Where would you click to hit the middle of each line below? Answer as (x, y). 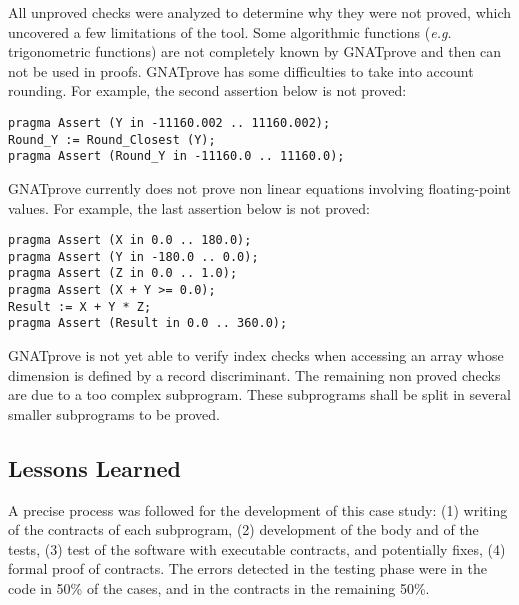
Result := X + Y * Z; (80, 306)
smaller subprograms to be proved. (114, 413)
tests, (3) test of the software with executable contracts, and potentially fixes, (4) (257, 548)
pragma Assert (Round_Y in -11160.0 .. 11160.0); (176, 156)
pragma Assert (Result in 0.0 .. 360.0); (148, 323)
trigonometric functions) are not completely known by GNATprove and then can (255, 51)
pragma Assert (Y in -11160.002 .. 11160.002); (169, 122)
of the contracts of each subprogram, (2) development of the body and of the (243, 529)
